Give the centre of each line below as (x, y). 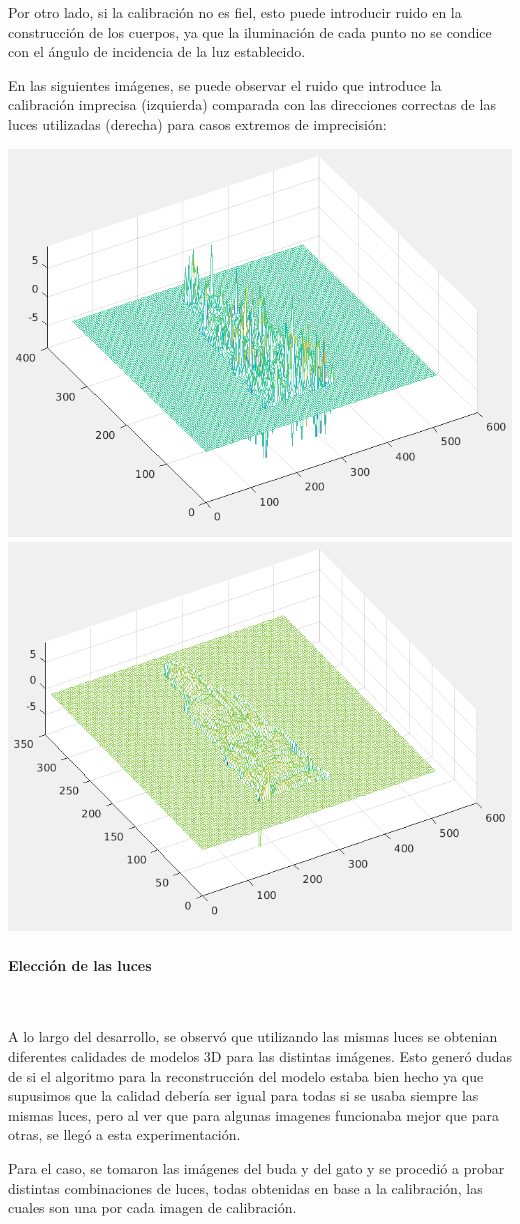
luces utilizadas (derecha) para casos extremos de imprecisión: (197, 123)
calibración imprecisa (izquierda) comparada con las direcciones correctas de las (252, 104)
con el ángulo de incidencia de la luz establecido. (157, 51)
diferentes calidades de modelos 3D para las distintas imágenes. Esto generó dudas (260, 1056)
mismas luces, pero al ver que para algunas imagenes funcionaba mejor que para (253, 1114)
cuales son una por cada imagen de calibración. (152, 1207)
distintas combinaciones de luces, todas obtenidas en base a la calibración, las (245, 1187)
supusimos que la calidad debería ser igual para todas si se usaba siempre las (243, 1095)
